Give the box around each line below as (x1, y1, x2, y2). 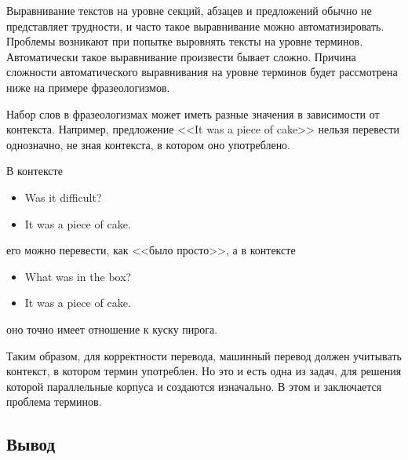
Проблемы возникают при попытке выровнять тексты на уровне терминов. (6, 33, 363, 49)
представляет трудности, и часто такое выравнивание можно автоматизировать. (6, 17, 384, 34)
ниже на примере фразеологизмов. (6, 78, 170, 95)
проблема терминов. (6, 393, 102, 410)
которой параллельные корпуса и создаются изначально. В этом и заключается (6, 378, 382, 394)
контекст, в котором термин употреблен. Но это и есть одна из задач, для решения (6, 363, 402, 379)
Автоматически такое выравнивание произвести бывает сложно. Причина (6, 48, 356, 64)
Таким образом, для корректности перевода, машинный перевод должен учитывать (6, 347, 402, 363)
